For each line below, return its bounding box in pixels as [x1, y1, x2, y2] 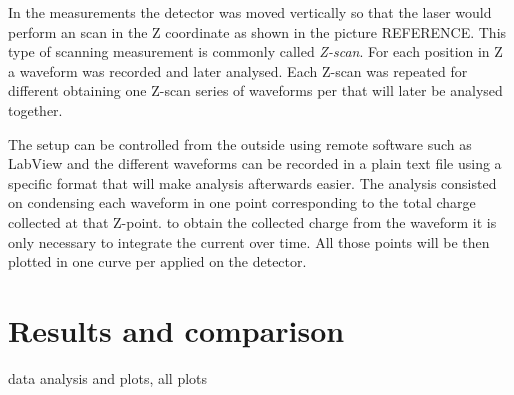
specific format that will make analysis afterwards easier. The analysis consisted [8, 172, 497, 193]
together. [8, 99, 63, 120]
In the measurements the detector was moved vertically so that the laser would [8, 2, 492, 22]
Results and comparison [8, 309, 345, 350]
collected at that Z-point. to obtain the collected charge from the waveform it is [8, 211, 497, 232]
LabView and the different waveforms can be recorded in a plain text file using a [8, 153, 502, 174]
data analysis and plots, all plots [8, 367, 208, 388]
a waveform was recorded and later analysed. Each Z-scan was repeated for [8, 60, 468, 81]
